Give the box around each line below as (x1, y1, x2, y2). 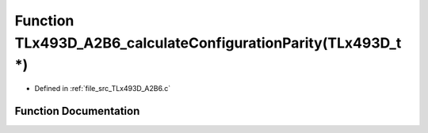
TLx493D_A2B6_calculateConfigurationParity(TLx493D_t (14, 34, 402, 51)
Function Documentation (14, 104, 140, 118)
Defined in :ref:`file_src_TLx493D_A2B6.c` (34, 84, 170, 93)
